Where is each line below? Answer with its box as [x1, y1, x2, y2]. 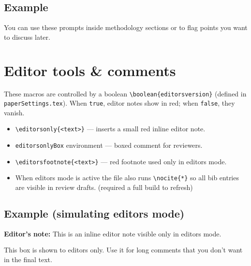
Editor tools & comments [4, 60, 176, 80]
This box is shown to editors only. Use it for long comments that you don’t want [4, 245, 243, 255]
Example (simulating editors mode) [4, 206, 185, 221]
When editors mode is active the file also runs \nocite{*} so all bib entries [15, 172, 239, 183]
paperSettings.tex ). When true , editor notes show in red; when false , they [4, 98, 235, 108]
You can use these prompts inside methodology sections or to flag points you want [4, 22, 248, 32]
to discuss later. [4, 31, 50, 42]
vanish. [4, 107, 25, 117]
